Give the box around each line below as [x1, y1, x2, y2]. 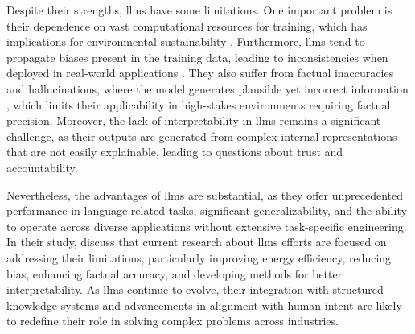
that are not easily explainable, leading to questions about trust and [6, 143, 343, 160]
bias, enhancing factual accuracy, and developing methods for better [6, 265, 343, 282]
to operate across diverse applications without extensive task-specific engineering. [6, 217, 407, 234]
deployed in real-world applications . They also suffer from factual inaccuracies [6, 64, 394, 81]
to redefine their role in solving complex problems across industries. [6, 312, 339, 329]
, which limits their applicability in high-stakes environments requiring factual [6, 96, 391, 113]
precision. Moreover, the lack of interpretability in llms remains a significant [6, 112, 381, 129]
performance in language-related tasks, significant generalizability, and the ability [6, 202, 407, 219]
